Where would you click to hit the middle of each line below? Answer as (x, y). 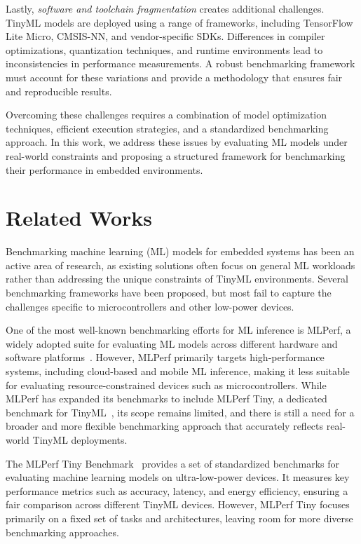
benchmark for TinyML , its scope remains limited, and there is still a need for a (180, 412)
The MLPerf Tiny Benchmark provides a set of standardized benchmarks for (172, 463)
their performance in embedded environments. (104, 169)
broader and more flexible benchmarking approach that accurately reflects (165, 426)
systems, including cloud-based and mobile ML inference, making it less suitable (178, 371)
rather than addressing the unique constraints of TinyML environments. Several (177, 279)
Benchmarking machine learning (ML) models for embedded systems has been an (180, 251)
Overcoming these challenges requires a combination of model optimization (166, 115)
